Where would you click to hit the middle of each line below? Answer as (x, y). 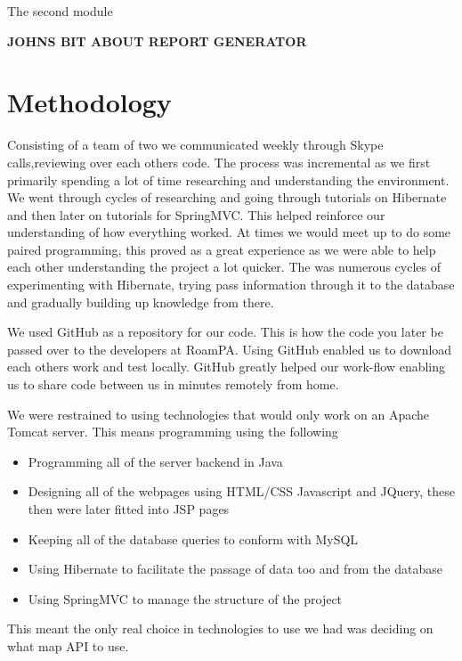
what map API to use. (68, 645)
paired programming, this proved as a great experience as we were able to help (222, 249)
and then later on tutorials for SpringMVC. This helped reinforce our (196, 214)
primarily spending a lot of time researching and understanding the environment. (228, 180)
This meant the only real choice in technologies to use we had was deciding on (220, 628)
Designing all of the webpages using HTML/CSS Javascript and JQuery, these (241, 491)
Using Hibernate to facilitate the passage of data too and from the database (235, 569)
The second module (60, 11)
